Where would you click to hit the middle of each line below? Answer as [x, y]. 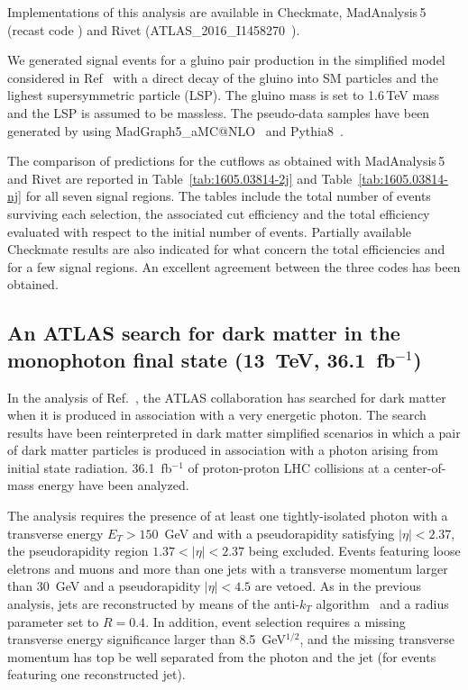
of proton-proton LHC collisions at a [289, 467]
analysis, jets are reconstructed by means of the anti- [154, 604]
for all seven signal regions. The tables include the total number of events [228, 196]
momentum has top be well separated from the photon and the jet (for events [222, 656]
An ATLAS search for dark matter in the [204, 333]
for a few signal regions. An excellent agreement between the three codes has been [234, 266]
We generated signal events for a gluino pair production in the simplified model [226, 60]
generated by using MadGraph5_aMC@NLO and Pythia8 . [175, 130]
